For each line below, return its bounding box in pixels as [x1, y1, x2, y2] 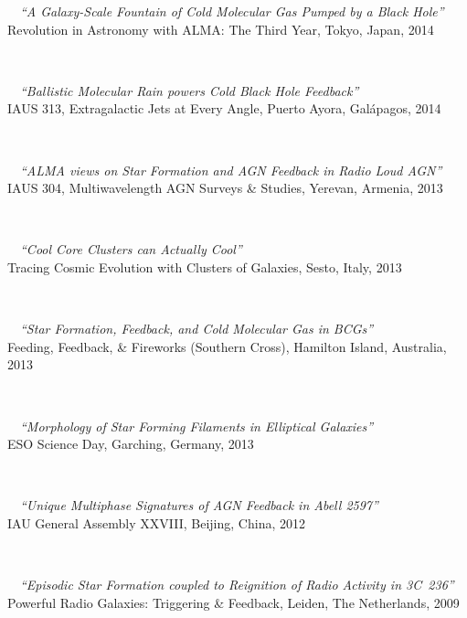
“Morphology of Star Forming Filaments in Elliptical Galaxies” [20, 416, 374, 435]
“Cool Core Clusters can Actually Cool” [20, 240, 242, 259]
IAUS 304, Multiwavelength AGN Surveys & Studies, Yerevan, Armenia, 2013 [7, 178, 443, 197]
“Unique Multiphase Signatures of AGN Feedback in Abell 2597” [20, 495, 378, 515]
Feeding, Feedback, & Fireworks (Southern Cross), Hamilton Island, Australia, [7, 336, 447, 356]
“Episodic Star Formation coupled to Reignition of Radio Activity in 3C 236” [20, 575, 454, 594]
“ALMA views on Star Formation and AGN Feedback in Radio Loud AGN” [20, 160, 442, 179]
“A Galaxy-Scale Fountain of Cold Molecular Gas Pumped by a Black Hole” [20, 2, 444, 20]
